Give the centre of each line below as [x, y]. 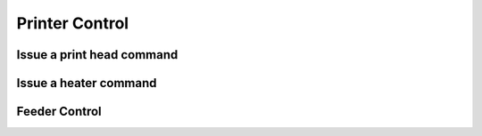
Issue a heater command [87, 83]
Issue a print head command [97, 55]
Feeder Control [59, 112]
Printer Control [73, 23]
